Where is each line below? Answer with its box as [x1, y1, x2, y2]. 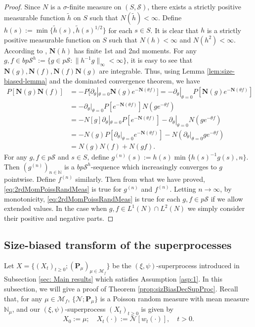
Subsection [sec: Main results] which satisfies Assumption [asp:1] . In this [4, 274, 222, 284]
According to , [4, 45, 47, 55]
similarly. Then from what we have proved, [75, 174, 205, 184]
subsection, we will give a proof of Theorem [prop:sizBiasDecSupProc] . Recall [4, 283, 238, 293]
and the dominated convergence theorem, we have [49, 75, 200, 85]
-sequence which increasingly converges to [91, 161, 217, 171]
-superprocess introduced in [156, 260, 240, 270]
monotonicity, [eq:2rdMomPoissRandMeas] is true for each [4, 193, 180, 204]
